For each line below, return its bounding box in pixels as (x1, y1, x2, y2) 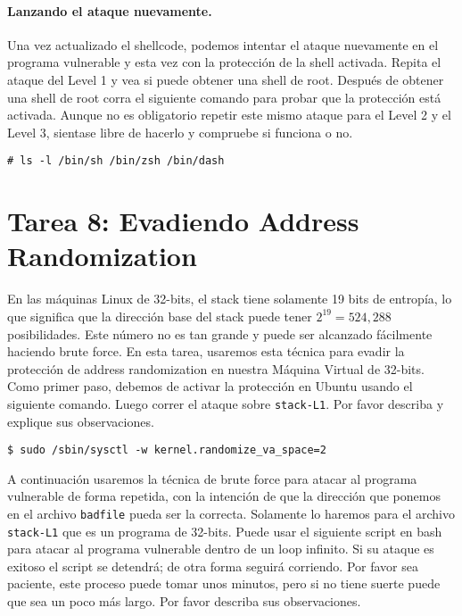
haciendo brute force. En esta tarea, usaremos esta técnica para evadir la (7, 342, 405, 361)
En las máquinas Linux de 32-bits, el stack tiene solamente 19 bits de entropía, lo (7, 289, 452, 308)
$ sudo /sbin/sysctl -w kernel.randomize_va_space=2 (7, 444, 326, 457)
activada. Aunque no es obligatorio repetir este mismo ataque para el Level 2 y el (7, 105, 451, 124)
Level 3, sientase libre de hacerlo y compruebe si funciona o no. (7, 122, 353, 141)
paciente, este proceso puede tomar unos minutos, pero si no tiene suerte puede (7, 574, 441, 593)
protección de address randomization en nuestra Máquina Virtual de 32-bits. (7, 359, 425, 378)
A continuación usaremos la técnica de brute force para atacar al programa (7, 469, 417, 487)
